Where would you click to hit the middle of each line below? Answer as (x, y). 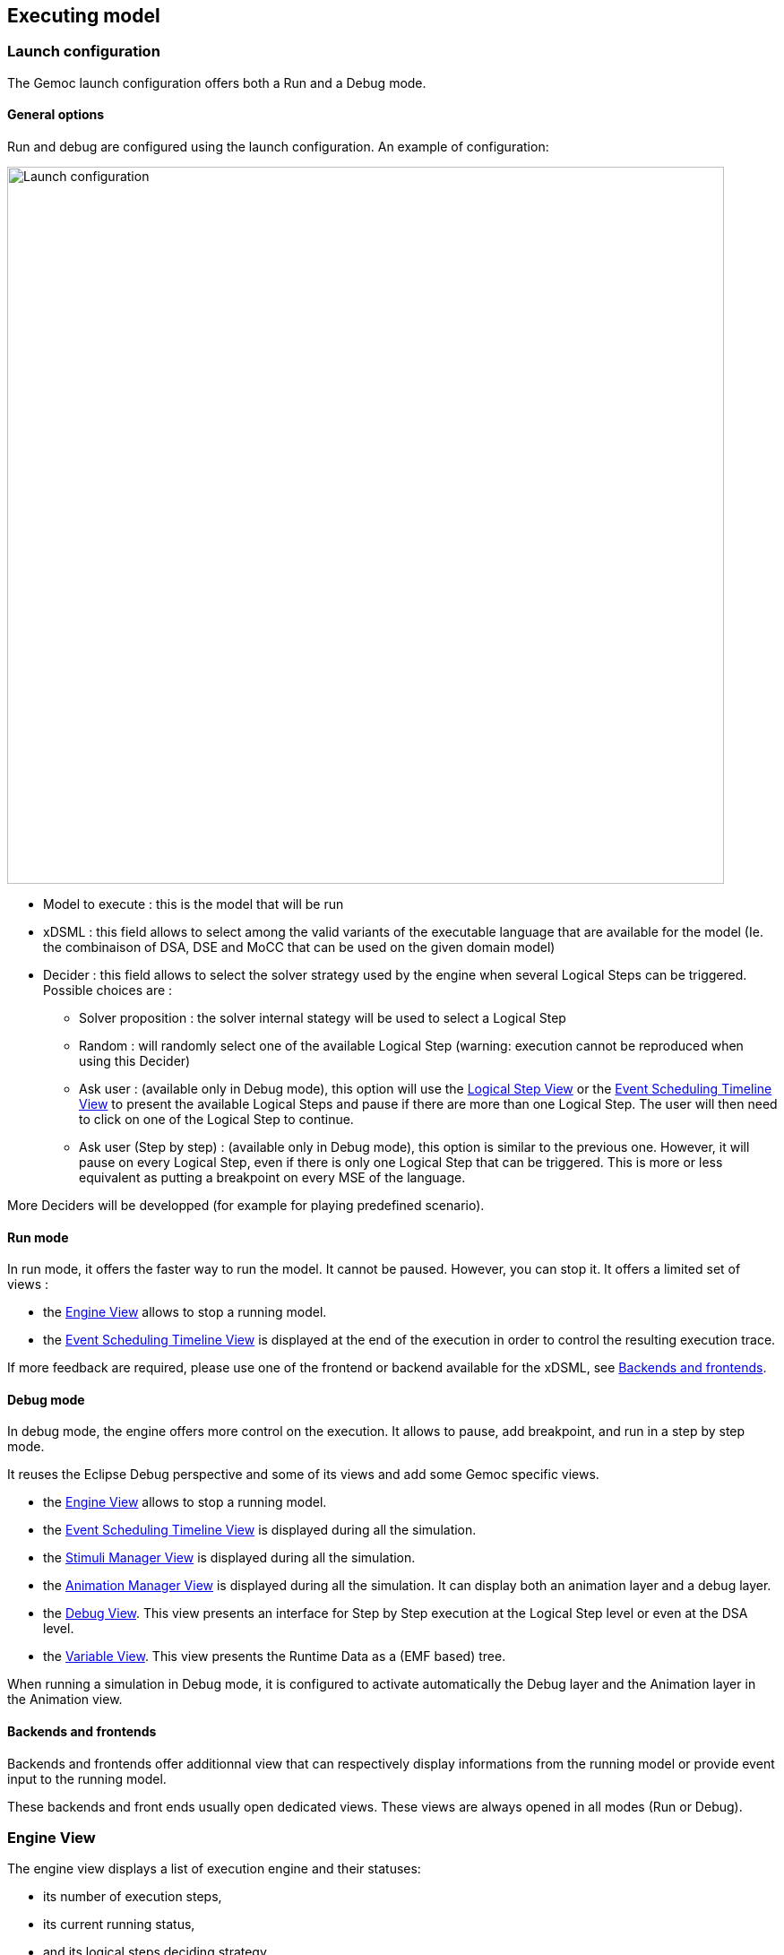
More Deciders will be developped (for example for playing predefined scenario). (246, 1206)
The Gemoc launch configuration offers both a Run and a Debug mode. (217, 82)
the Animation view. (65, 1700)
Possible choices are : (108, 990)
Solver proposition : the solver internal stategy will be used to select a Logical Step (323, 1018)
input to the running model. (87, 1778)
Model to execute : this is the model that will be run (194, 904)
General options (56, 115)
